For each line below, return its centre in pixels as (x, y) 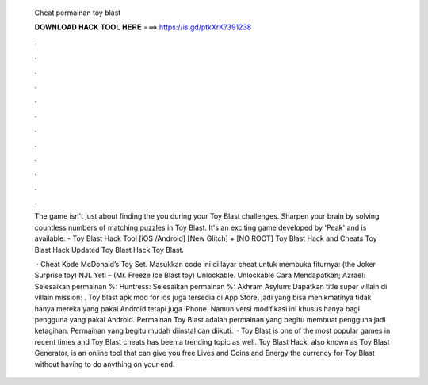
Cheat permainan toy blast (78, 13)
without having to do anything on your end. (105, 364)
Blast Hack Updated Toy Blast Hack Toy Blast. (109, 250)
